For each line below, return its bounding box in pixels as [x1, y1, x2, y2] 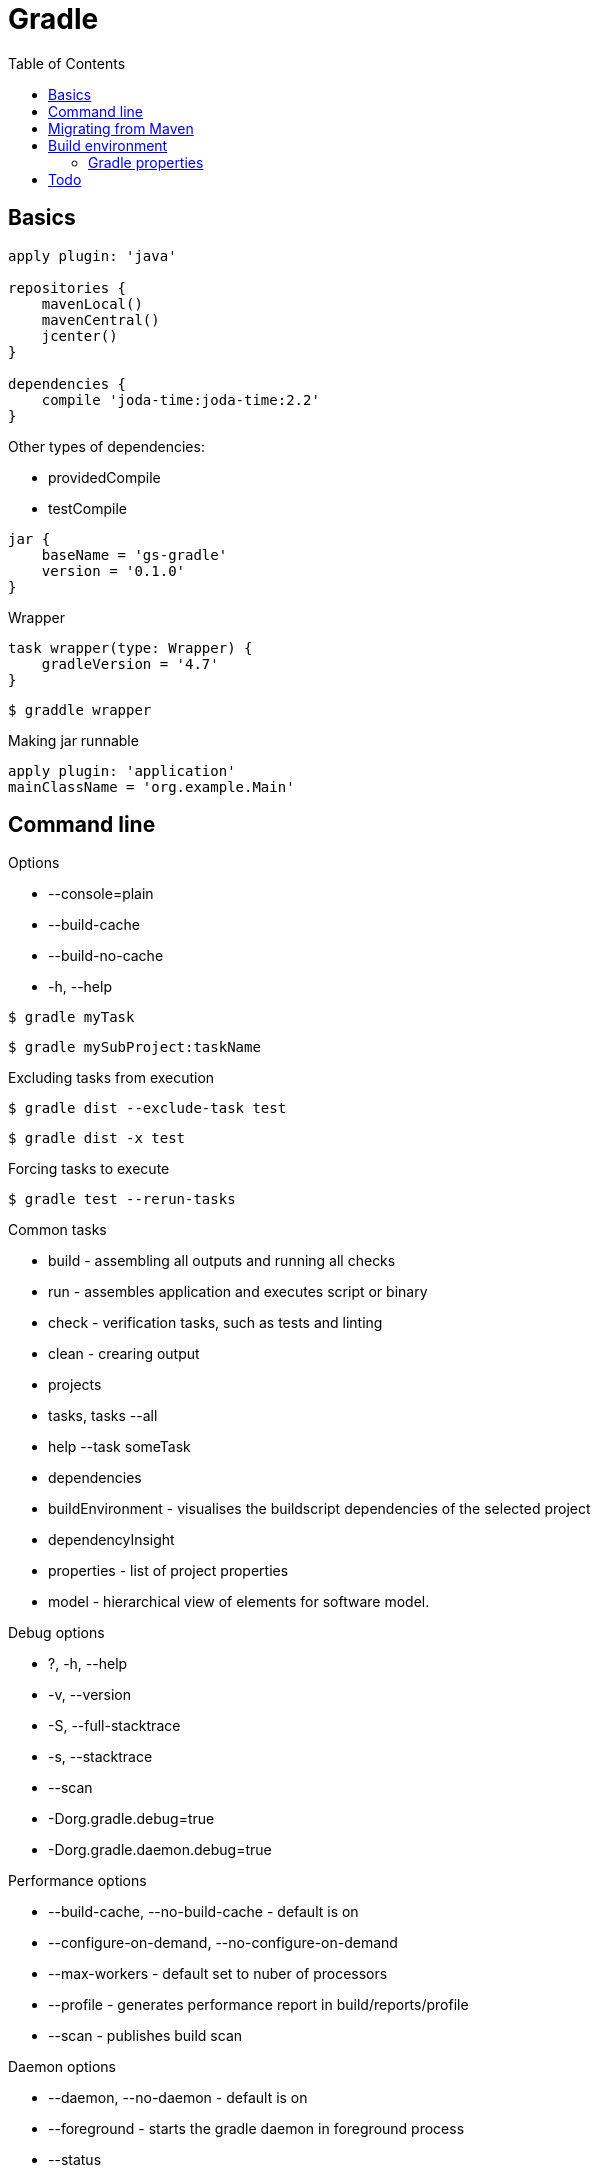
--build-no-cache [48, 947, 164, 965]
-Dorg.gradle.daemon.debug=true [48, 1841, 272, 1859]
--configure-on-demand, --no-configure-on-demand [48, 1934, 398, 1952]
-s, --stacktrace [48, 1748, 153, 1766]
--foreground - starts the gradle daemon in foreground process [48, 2120, 465, 2138]
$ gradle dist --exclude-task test [8, 1100, 287, 1117]
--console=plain [48, 885, 154, 903]
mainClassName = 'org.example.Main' [8, 778, 295, 795]
